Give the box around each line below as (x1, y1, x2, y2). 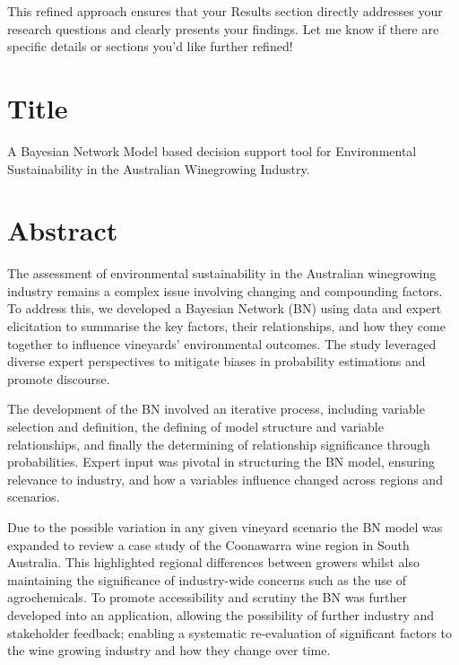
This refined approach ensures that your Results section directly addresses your (7, 2, 443, 20)
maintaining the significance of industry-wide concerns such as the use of (7, 570, 407, 589)
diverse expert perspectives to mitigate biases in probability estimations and (7, 352, 426, 371)
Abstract (7, 212, 118, 249)
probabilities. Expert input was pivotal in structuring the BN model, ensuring (7, 452, 435, 471)
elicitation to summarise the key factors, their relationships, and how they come (7, 317, 446, 335)
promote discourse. (7, 369, 110, 388)
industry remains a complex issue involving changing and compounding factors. (7, 281, 443, 300)
